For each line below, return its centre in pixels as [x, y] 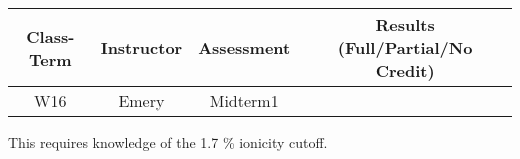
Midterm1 [244, 100]
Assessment [244, 47]
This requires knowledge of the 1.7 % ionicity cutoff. [168, 142]
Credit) [405, 70]
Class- [50, 36]
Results [405, 24]
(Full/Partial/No [405, 47]
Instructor [141, 47]
